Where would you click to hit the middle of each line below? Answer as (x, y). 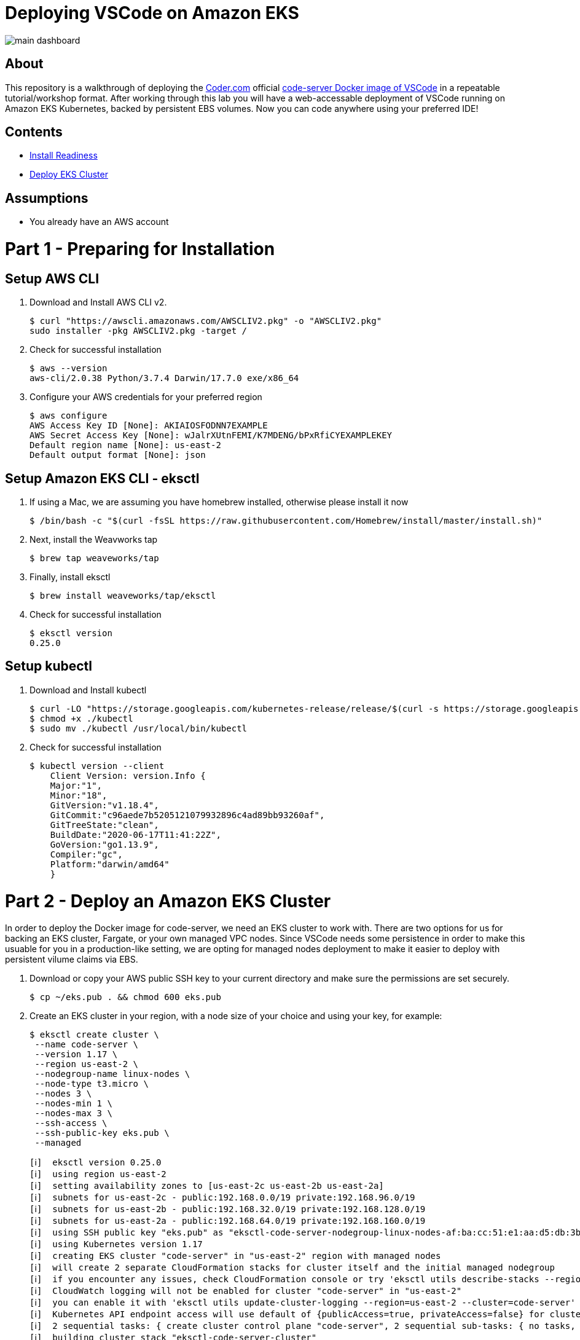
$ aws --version (69, 368)
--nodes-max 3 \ (73, 1113)
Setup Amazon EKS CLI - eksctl (102, 478)
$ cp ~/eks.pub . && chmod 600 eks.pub (125, 997)
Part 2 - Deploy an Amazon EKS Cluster (168, 901)
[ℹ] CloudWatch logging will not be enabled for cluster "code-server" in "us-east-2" (246, 1291)
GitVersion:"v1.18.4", (104, 805)
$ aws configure (69, 416)
